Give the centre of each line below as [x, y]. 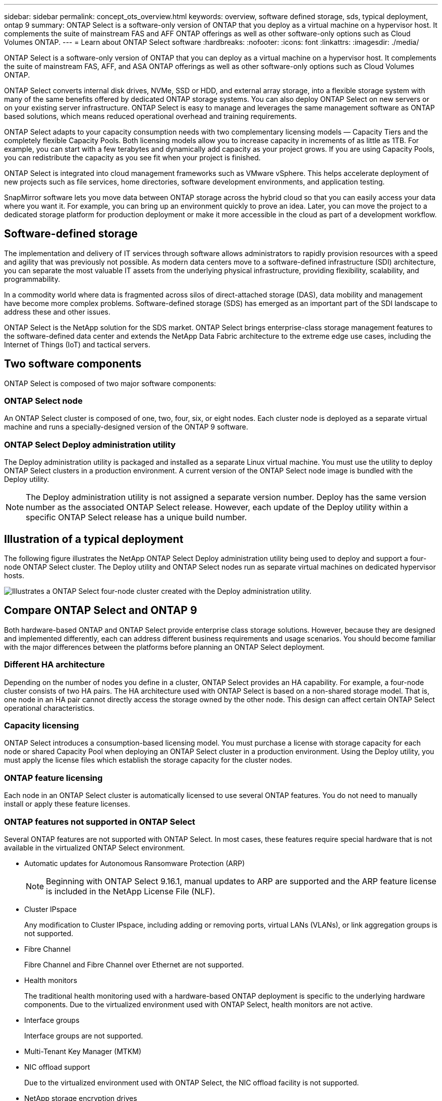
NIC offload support [57, 1067]
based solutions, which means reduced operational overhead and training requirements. [150, 116]
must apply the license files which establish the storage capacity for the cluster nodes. [148, 760]
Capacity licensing [42, 725]
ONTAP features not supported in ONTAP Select [100, 821]
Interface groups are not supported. [84, 1035]
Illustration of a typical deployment [94, 539]
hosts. [14, 576]
